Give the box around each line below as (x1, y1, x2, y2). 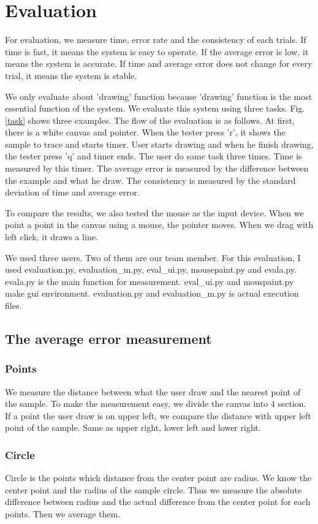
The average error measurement (5, 328, 212, 347)
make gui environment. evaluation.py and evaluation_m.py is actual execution (5, 287, 299, 300)
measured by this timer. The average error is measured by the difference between (5, 162, 309, 175)
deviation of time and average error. (5, 186, 140, 199)
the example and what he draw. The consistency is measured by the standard (5, 173, 296, 186)
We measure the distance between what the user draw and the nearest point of (5, 385, 301, 398)
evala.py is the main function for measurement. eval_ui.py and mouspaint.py (5, 275, 294, 287)
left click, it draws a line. (5, 230, 98, 243)
